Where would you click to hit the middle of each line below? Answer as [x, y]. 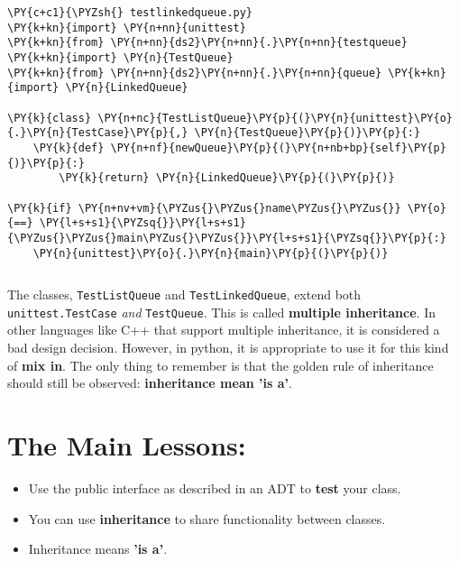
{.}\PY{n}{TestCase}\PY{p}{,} [98, 133]
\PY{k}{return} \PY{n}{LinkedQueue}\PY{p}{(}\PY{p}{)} [227, 178]
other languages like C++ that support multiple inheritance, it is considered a [224, 330]
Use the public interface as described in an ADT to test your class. [215, 487]
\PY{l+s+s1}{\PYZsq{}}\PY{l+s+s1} [142, 223]
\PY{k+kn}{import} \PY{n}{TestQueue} [120, 57]
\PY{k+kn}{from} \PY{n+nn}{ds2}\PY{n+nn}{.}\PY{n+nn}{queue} [195, 73]
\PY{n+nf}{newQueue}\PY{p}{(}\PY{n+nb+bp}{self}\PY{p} [278, 147]
